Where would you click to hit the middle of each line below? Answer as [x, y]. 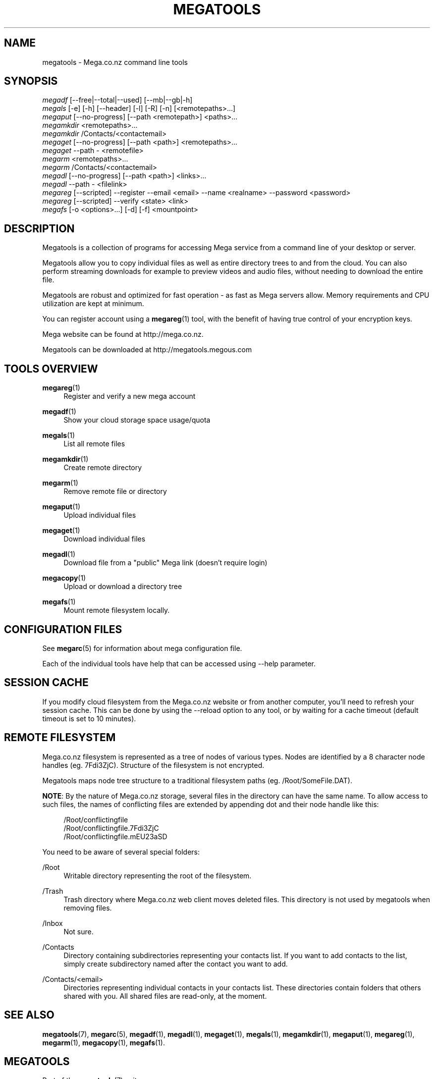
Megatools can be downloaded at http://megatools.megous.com [147, 350]
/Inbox [53, 923]
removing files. [88, 908]
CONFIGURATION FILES [63, 629]
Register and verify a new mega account [130, 396]
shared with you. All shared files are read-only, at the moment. [165, 996]
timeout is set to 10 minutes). [89, 718]
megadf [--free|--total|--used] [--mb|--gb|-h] [117, 100]
